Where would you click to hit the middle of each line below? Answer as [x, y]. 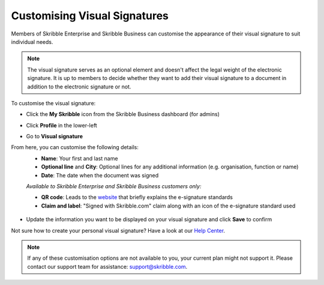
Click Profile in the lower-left [61, 125]
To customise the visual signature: [53, 103]
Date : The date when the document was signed [100, 175]
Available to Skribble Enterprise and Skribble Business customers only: [114, 186]
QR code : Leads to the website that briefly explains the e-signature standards [137, 197]
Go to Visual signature [55, 136]
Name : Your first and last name [79, 158]
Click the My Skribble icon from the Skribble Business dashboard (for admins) [123, 114]
